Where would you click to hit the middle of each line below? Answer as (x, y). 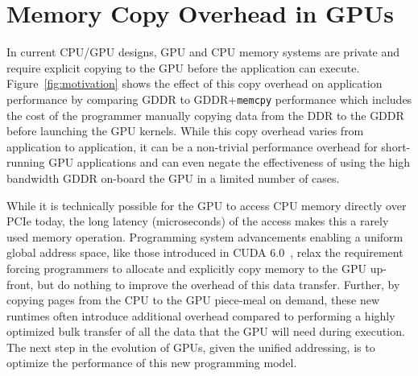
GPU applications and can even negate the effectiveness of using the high (230, 162)
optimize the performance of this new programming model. (152, 363)
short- (396, 146)
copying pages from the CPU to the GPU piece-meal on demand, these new (193, 300)
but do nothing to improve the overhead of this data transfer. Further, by (219, 284)
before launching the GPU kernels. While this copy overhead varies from (185, 131)
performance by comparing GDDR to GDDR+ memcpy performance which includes (209, 99)
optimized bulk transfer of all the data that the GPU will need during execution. (206, 331)
